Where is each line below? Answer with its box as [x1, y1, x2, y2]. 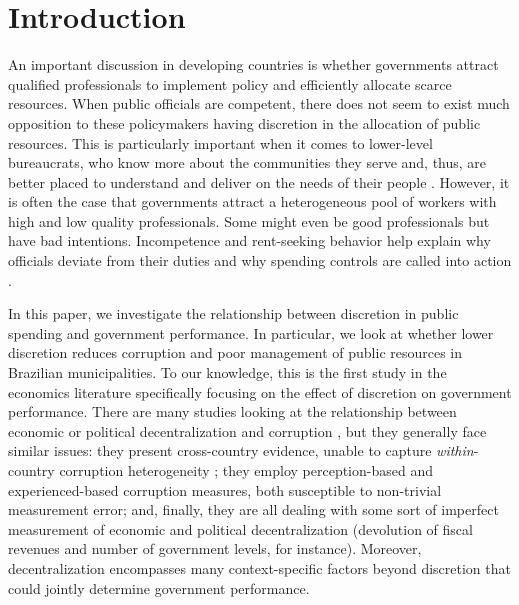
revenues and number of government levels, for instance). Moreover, [8, 538, 422, 559]
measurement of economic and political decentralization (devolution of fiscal [8, 518, 473, 539]
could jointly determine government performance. [8, 577, 310, 598]
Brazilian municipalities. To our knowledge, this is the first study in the [8, 362, 447, 383]
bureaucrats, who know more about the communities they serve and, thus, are [8, 152, 487, 173]
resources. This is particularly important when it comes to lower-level [8, 132, 433, 153]
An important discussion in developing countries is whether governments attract [8, 54, 499, 75]
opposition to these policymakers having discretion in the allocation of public [8, 112, 481, 133]
